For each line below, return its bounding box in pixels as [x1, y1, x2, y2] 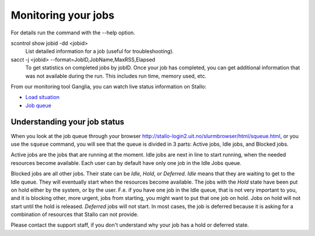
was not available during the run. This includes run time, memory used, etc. [25, 72, 206, 79]
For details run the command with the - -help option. [10, 29, 135, 36]
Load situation [25, 94, 60, 101]
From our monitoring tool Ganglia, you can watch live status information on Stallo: [10, 83, 206, 90]
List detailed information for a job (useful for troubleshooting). [25, 48, 174, 55]
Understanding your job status [10, 117, 125, 127]
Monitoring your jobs [10, 9, 115, 22]
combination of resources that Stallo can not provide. [10, 211, 139, 218]
